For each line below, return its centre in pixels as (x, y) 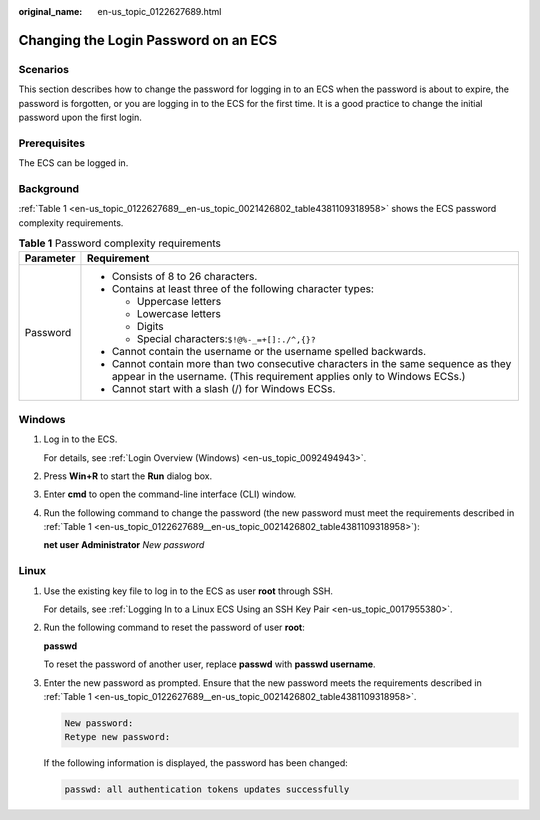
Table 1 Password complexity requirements (120, 243)
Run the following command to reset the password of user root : (174, 627)
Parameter (50, 258)
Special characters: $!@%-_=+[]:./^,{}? (226, 339)
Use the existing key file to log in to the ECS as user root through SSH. (188, 591)
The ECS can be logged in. (73, 163)
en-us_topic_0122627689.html (159, 11)
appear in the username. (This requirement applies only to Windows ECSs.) (288, 377)
